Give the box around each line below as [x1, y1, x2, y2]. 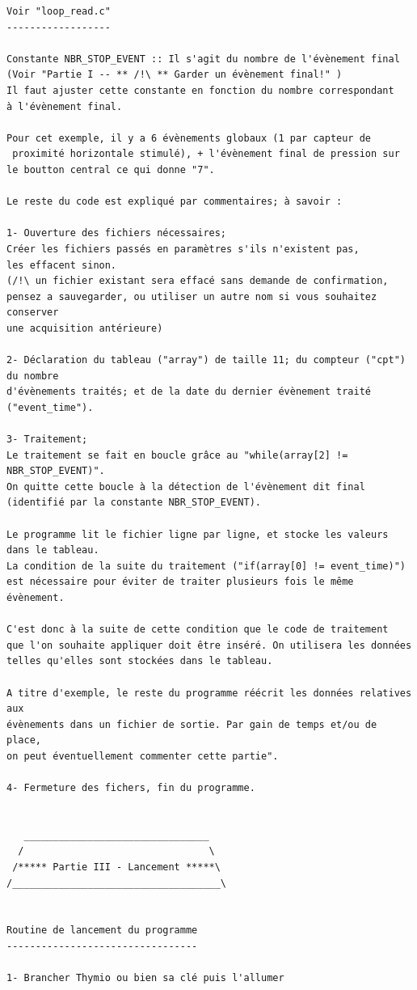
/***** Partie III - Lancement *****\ [12, 861, 221, 874]
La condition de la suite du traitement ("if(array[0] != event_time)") [6, 560, 406, 572]
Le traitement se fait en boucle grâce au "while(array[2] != [6, 449, 348, 461]
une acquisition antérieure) [6, 322, 163, 334]
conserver [6, 307, 59, 319]
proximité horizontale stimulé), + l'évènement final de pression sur [12, 148, 400, 160]
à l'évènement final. [6, 100, 123, 112]
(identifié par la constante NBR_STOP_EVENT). [6, 497, 261, 509]
